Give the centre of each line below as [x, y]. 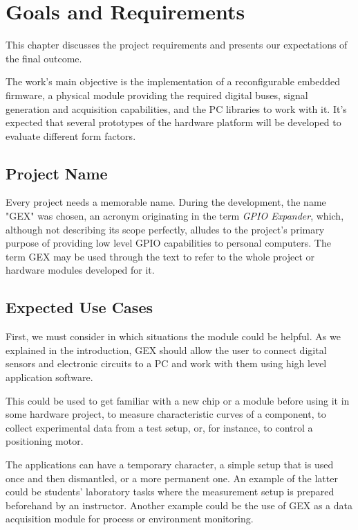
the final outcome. [44, 58]
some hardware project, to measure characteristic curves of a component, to [166, 414]
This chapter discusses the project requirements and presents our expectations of [177, 45]
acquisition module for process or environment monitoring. [130, 519]
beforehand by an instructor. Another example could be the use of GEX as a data [179, 505]
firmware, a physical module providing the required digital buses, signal [157, 95]
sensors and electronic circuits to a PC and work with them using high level [166, 363]
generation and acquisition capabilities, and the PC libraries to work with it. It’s [176, 108]
